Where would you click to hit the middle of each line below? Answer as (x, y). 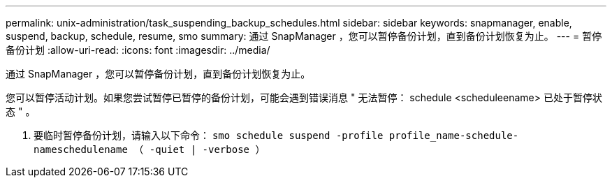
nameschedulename (81, 149)
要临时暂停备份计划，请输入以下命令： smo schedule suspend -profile (209, 135)
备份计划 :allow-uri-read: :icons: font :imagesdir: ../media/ (138, 50)
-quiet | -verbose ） (207, 149)
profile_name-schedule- (454, 136)
